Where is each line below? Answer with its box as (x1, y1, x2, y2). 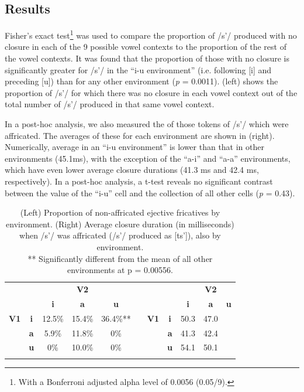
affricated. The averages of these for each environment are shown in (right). (5, 129, 275, 141)
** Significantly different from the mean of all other (27, 252, 213, 264)
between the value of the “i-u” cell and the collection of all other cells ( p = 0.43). (5, 186, 295, 199)
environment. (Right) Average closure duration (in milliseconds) (6, 217, 234, 230)
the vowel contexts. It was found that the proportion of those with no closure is (5, 52, 289, 64)
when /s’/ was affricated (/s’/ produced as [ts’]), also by (19, 229, 221, 241)
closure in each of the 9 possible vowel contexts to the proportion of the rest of (5, 40, 286, 53)
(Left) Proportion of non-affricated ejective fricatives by (20, 206, 220, 219)
